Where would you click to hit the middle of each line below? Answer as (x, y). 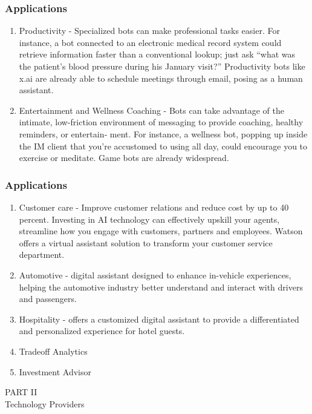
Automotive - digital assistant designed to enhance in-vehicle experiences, (155, 274)
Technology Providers (45, 403)
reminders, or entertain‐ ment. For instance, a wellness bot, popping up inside (163, 133)
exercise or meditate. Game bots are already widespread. (124, 158)
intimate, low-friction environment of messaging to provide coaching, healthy (161, 122)
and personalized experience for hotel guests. (102, 331)
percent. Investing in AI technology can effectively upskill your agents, (149, 219)
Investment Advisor (55, 371)
